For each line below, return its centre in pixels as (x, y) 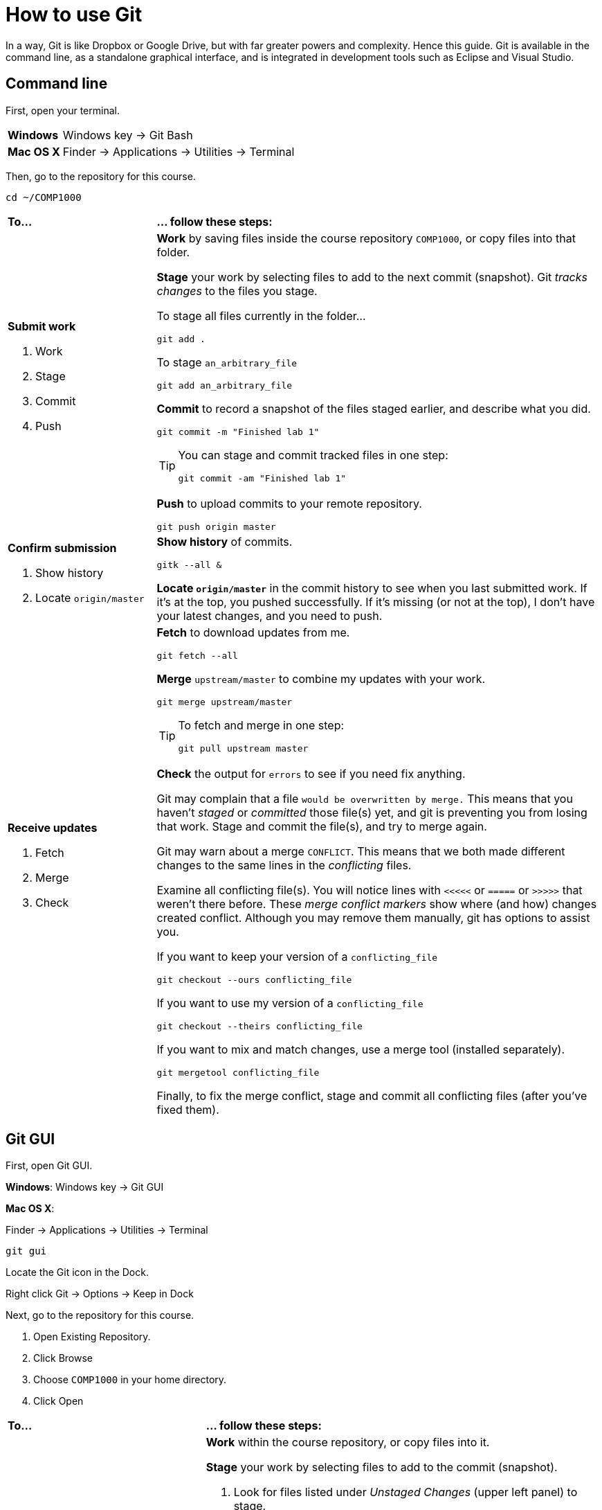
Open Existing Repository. (92, 1337)
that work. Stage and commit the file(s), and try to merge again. (322, 826)
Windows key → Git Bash (128, 135)
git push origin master (216, 526)
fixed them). (188, 1109)
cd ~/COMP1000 (44, 197)
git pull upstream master (243, 748)
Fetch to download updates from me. (253, 632)
